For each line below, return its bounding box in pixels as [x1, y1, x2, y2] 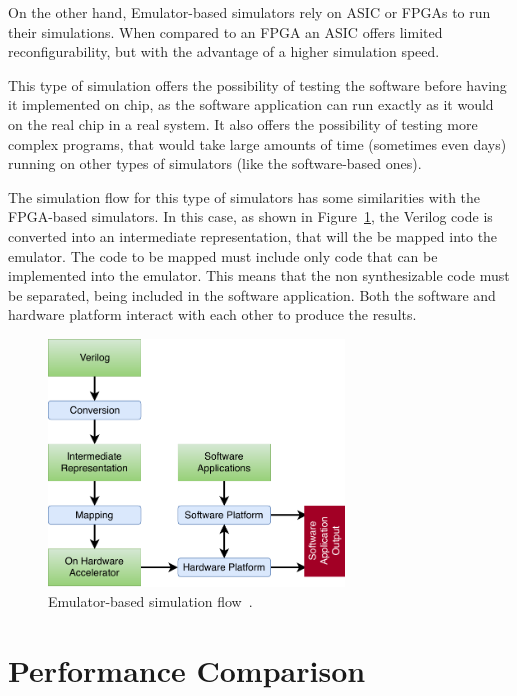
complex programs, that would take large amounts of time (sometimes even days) [8, 133, 507, 154]
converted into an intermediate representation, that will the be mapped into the [8, 225, 498, 246]
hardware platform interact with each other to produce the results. [8, 304, 417, 325]
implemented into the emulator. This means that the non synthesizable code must [8, 265, 510, 286]
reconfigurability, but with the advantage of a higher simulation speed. [8, 41, 440, 62]
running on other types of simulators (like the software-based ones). [8, 153, 422, 174]
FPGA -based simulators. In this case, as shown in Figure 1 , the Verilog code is [8, 206, 493, 227]
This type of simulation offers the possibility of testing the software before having [8, 74, 507, 95]
